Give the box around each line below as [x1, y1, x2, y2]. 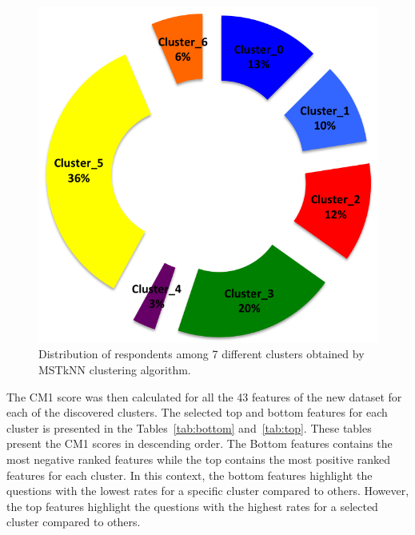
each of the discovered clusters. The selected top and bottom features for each [6, 404, 388, 421]
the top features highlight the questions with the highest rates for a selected [6, 497, 378, 514]
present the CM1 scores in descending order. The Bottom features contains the [6, 435, 393, 452]
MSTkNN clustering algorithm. [38, 361, 191, 378]
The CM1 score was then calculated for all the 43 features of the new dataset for [6, 388, 402, 405]
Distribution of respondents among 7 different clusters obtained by [38, 345, 365, 362]
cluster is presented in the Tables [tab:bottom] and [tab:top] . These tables [6, 419, 372, 436]
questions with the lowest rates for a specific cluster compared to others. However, [6, 482, 409, 499]
